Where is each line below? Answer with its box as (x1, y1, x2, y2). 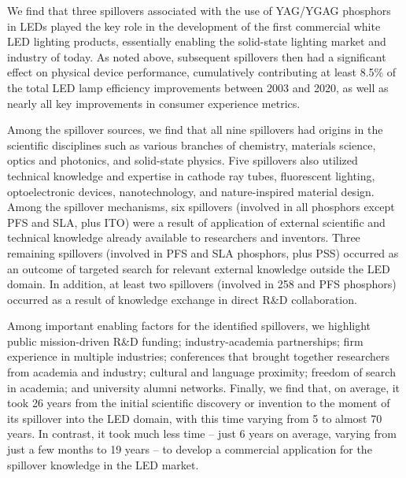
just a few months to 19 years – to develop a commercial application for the (7, 441, 372, 458)
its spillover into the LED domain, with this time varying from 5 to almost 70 (7, 409, 382, 426)
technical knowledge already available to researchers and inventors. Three (7, 229, 360, 246)
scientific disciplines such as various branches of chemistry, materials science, (7, 136, 376, 153)
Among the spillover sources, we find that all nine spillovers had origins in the (7, 121, 383, 138)
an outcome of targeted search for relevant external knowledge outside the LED (7, 260, 390, 276)
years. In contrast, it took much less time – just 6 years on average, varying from (7, 425, 397, 442)
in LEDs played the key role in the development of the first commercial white (7, 17, 381, 34)
